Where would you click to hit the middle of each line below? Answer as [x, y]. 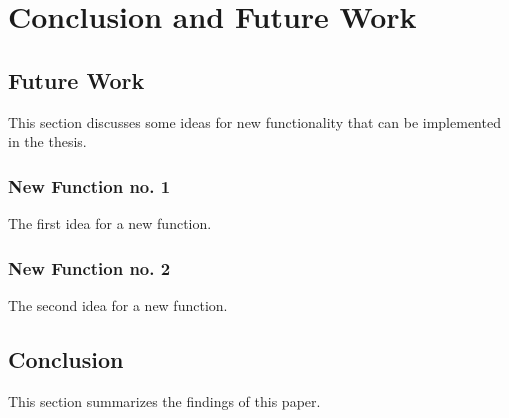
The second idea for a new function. [118, 304]
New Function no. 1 [89, 185]
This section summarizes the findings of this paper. [164, 400]
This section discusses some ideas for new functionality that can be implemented [254, 121]
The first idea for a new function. [110, 222]
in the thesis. [47, 141]
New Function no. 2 [89, 267]
